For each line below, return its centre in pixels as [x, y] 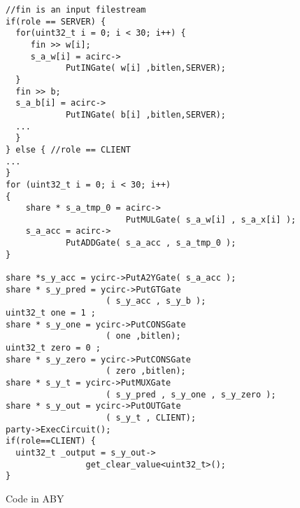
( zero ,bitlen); [146, 371]
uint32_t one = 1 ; [51, 313]
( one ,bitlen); [143, 336]
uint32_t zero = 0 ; [53, 348]
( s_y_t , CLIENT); [151, 417]
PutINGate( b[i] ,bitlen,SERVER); [145, 114]
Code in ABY [35, 498]
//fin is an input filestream [76, 10]
